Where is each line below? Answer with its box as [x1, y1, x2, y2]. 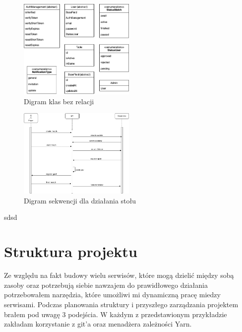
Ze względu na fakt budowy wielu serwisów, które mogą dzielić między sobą [4, 270, 234, 280]
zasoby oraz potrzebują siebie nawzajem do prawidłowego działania [4, 279, 208, 290]
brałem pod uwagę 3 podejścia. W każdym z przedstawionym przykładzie [4, 309, 227, 319]
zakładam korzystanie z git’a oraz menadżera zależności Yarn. [4, 319, 192, 329]
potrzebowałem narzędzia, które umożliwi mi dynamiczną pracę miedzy [4, 289, 221, 300]
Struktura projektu [4, 241, 137, 262]
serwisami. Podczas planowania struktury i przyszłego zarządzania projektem [4, 299, 239, 309]
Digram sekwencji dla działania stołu [24, 195, 136, 205]
